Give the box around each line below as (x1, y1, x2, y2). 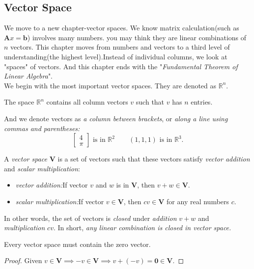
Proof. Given (4, 255, 42, 266)
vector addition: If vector (15, 180, 88, 190)
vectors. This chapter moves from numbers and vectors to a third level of (10, 42, 230, 52)
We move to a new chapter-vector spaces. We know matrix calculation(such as (4, 23, 239, 33)
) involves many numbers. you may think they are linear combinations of (27, 32, 247, 42)
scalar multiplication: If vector (15, 196, 104, 206)
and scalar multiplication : (4, 163, 80, 173)
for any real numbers (167, 196, 229, 206)
